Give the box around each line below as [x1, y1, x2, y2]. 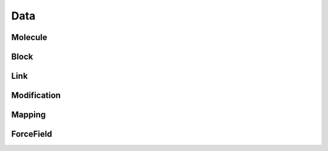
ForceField [11, 129, 52, 139]
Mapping [11, 110, 46, 120]
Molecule [11, 32, 48, 42]
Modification [11, 90, 61, 101]
